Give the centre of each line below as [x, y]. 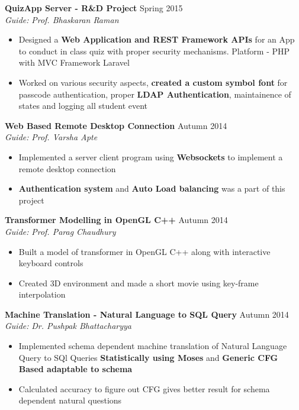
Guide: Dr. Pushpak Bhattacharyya [68, 326]
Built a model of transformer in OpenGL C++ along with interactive [144, 251]
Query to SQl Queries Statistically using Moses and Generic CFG [148, 357]
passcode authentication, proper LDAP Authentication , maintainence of [155, 94]
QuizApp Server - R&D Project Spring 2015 [94, 8]
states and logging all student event [83, 106]
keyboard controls [51, 263]
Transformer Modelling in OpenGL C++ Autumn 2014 [116, 220]
